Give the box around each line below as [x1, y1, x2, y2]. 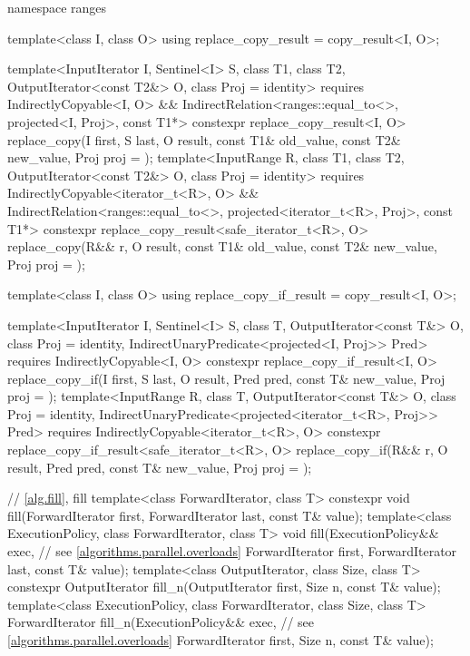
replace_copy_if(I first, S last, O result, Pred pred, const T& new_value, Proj [7, 368, 446, 387]
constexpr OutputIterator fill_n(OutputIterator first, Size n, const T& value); [7, 577, 441, 596]
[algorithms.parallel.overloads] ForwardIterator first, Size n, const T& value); [7, 631, 434, 649]
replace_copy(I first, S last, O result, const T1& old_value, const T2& [7, 130, 401, 149]
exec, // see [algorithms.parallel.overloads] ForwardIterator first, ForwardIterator [7, 542, 457, 561]
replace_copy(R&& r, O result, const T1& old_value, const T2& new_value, [7, 237, 437, 256]
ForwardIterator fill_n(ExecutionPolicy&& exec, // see [7, 612, 315, 632]
